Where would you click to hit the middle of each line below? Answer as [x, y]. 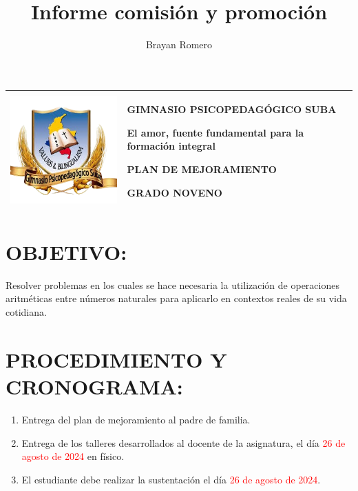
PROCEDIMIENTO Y [116, 359]
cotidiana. [26, 312]
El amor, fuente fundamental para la [215, 132]
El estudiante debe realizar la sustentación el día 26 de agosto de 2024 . [171, 479]
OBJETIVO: [66, 251]
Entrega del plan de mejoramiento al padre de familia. [136, 419]
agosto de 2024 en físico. [73, 456]
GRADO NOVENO [175, 192]
